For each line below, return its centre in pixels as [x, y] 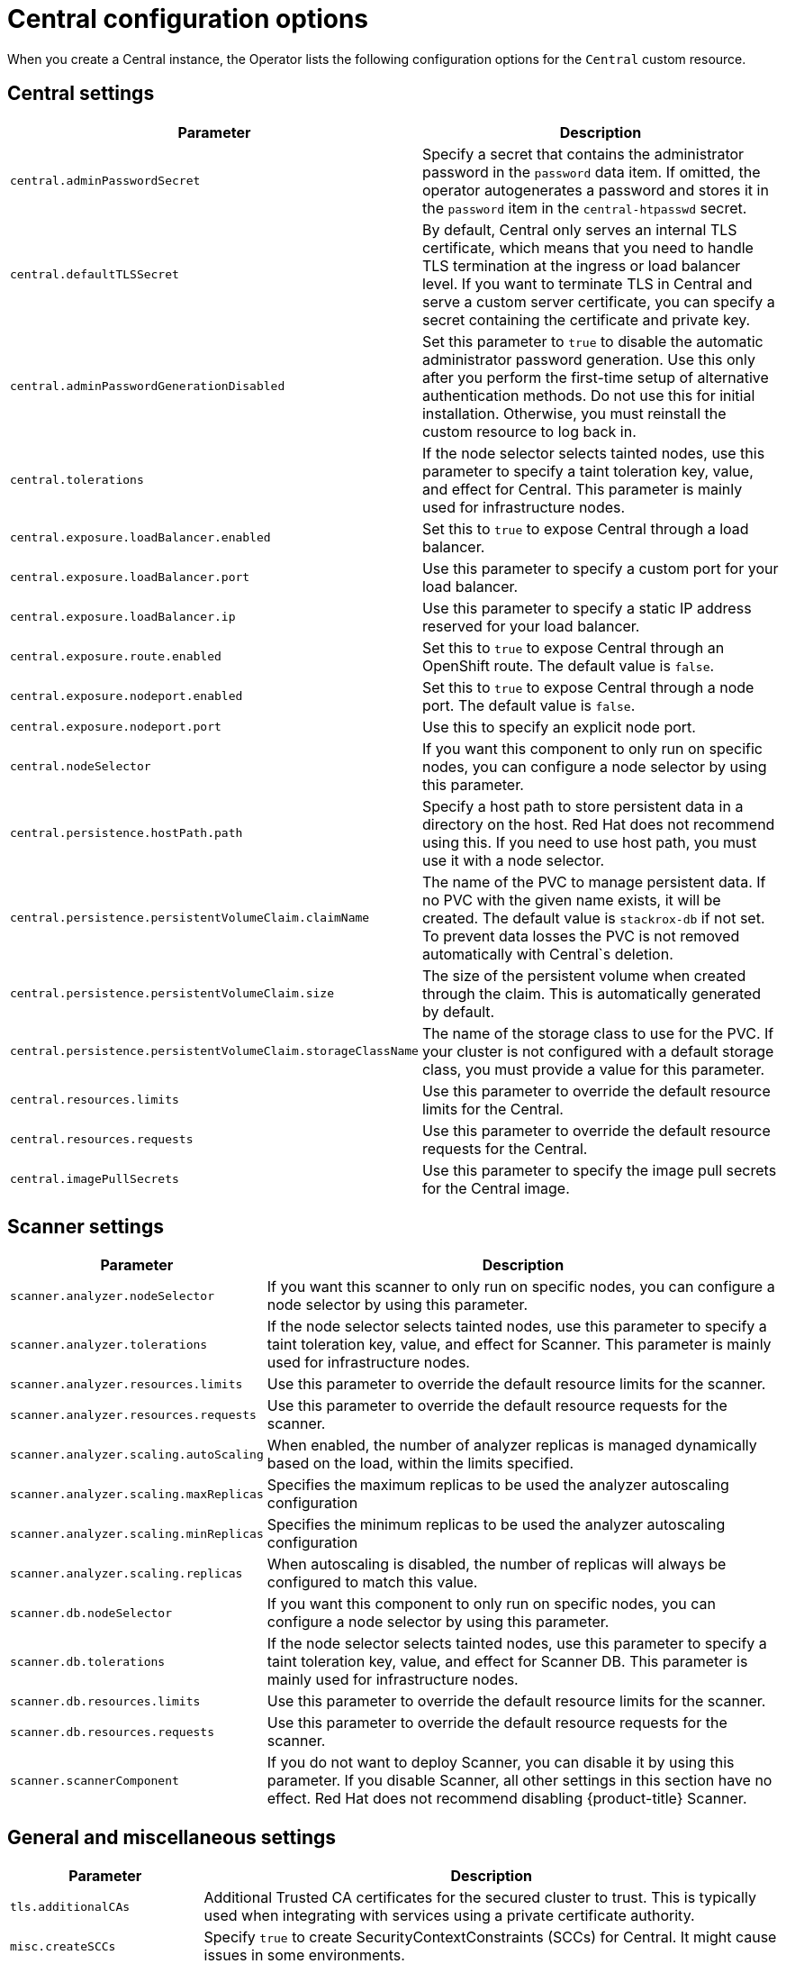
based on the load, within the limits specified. [420, 1464]
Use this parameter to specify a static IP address [587, 608]
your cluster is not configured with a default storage [598, 1051]
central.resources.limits [95, 1100]
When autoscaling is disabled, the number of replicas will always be [497, 1564]
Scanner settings [86, 1227]
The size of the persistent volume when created [584, 975]
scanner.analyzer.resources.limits [126, 1384]
